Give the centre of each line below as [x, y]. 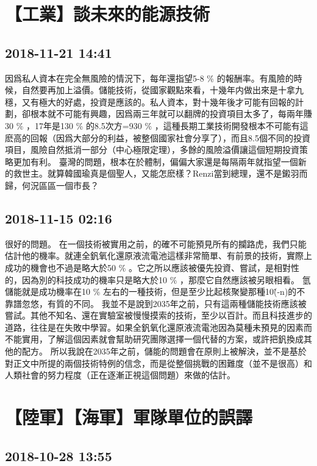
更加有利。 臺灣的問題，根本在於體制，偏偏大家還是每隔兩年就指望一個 [155, 161]
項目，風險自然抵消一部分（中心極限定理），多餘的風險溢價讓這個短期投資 [152, 150]
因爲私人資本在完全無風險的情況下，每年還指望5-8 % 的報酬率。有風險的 [149, 78]
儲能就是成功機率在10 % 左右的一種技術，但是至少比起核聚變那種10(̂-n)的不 [155, 291]
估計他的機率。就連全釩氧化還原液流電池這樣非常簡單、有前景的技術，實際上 [158, 256]
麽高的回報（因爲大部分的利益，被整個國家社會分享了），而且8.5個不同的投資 [158, 137]
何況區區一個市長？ [60, 185]
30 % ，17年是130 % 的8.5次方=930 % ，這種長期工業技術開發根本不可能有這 [157, 125]
